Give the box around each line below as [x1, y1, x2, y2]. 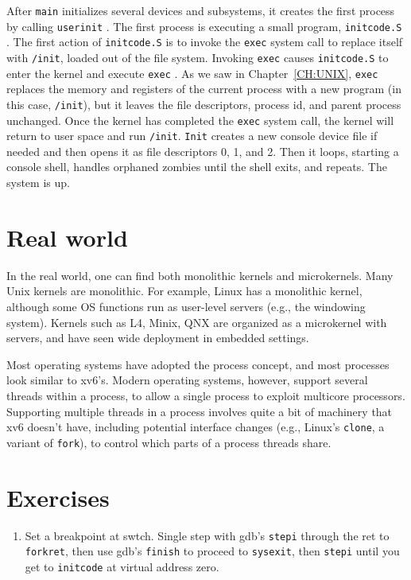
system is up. [6, 174, 70, 191]
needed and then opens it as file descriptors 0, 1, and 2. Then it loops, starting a [6, 142, 399, 159]
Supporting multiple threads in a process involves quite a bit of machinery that [6, 403, 393, 419]
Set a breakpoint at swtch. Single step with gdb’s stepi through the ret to [25, 527, 390, 543]
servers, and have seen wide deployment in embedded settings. [6, 329, 309, 346]
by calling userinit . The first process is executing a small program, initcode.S [6, 18, 402, 34]
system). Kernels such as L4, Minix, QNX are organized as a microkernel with [6, 313, 387, 330]
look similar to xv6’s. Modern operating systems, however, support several [6, 372, 368, 388]
